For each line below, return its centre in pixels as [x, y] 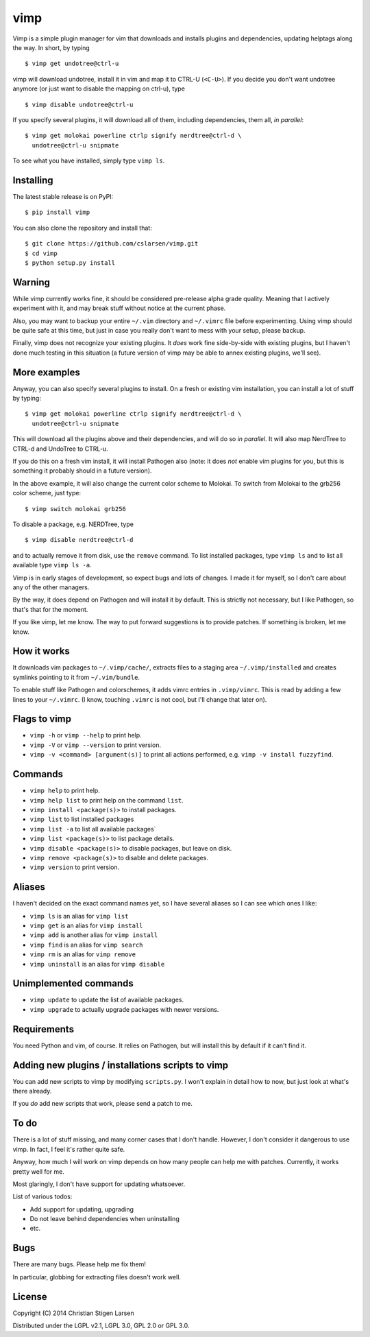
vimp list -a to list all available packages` [93, 829]
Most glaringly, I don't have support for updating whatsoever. [99, 1184]
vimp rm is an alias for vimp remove [83, 954]
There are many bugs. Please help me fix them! [79, 1264]
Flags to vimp [42, 719]
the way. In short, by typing [51, 47]
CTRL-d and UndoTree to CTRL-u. [61, 449]
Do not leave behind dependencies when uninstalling [104, 1219]
